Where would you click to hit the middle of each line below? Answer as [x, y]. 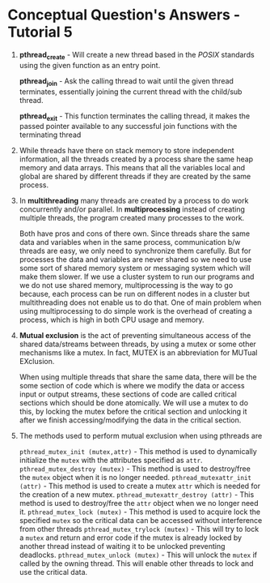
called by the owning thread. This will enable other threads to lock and [136, 564]
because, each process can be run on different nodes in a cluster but [134, 294]
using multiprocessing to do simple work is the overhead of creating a [135, 311]
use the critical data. [53, 572]
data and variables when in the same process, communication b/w [130, 242]
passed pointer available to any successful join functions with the [128, 126]
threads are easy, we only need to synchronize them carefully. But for [135, 251]
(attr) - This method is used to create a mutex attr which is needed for [139, 486]
